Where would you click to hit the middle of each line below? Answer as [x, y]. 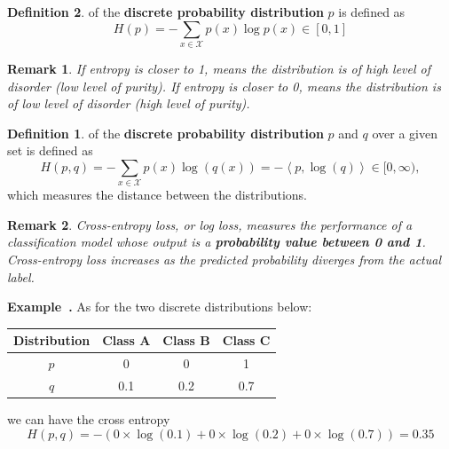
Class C [246, 340]
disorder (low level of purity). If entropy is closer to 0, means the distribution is [224, 86]
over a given [405, 133]
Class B [186, 340]
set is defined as [50, 150]
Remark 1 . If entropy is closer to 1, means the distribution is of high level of [219, 68]
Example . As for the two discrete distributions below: [160, 307]
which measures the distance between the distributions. [158, 195]
